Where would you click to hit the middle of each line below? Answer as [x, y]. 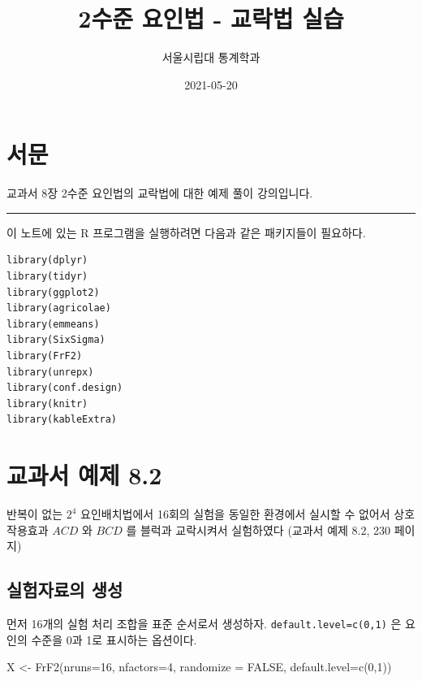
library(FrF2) [45, 356]
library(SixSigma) [56, 340]
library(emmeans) [53, 324]
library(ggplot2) [53, 292]
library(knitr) [47, 403]
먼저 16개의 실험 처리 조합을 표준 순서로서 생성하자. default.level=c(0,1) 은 [204, 624]
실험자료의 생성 [65, 590]
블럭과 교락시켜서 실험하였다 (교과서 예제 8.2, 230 [265, 529]
